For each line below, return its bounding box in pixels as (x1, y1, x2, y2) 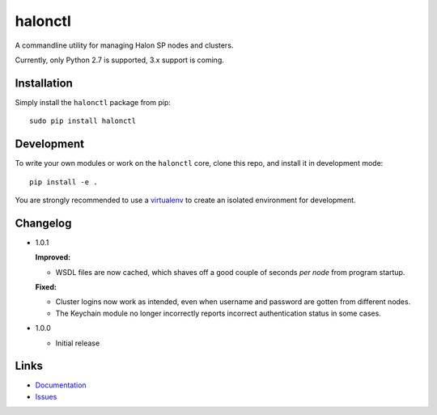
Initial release (55, 338, 100, 348)
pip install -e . (29, 177, 98, 186)
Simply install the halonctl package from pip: (15, 97, 172, 107)
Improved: (35, 252, 71, 262)
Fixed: (35, 282, 57, 291)
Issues (35, 392, 57, 401)
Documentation (35, 380, 87, 390)
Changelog (15, 216, 72, 230)
